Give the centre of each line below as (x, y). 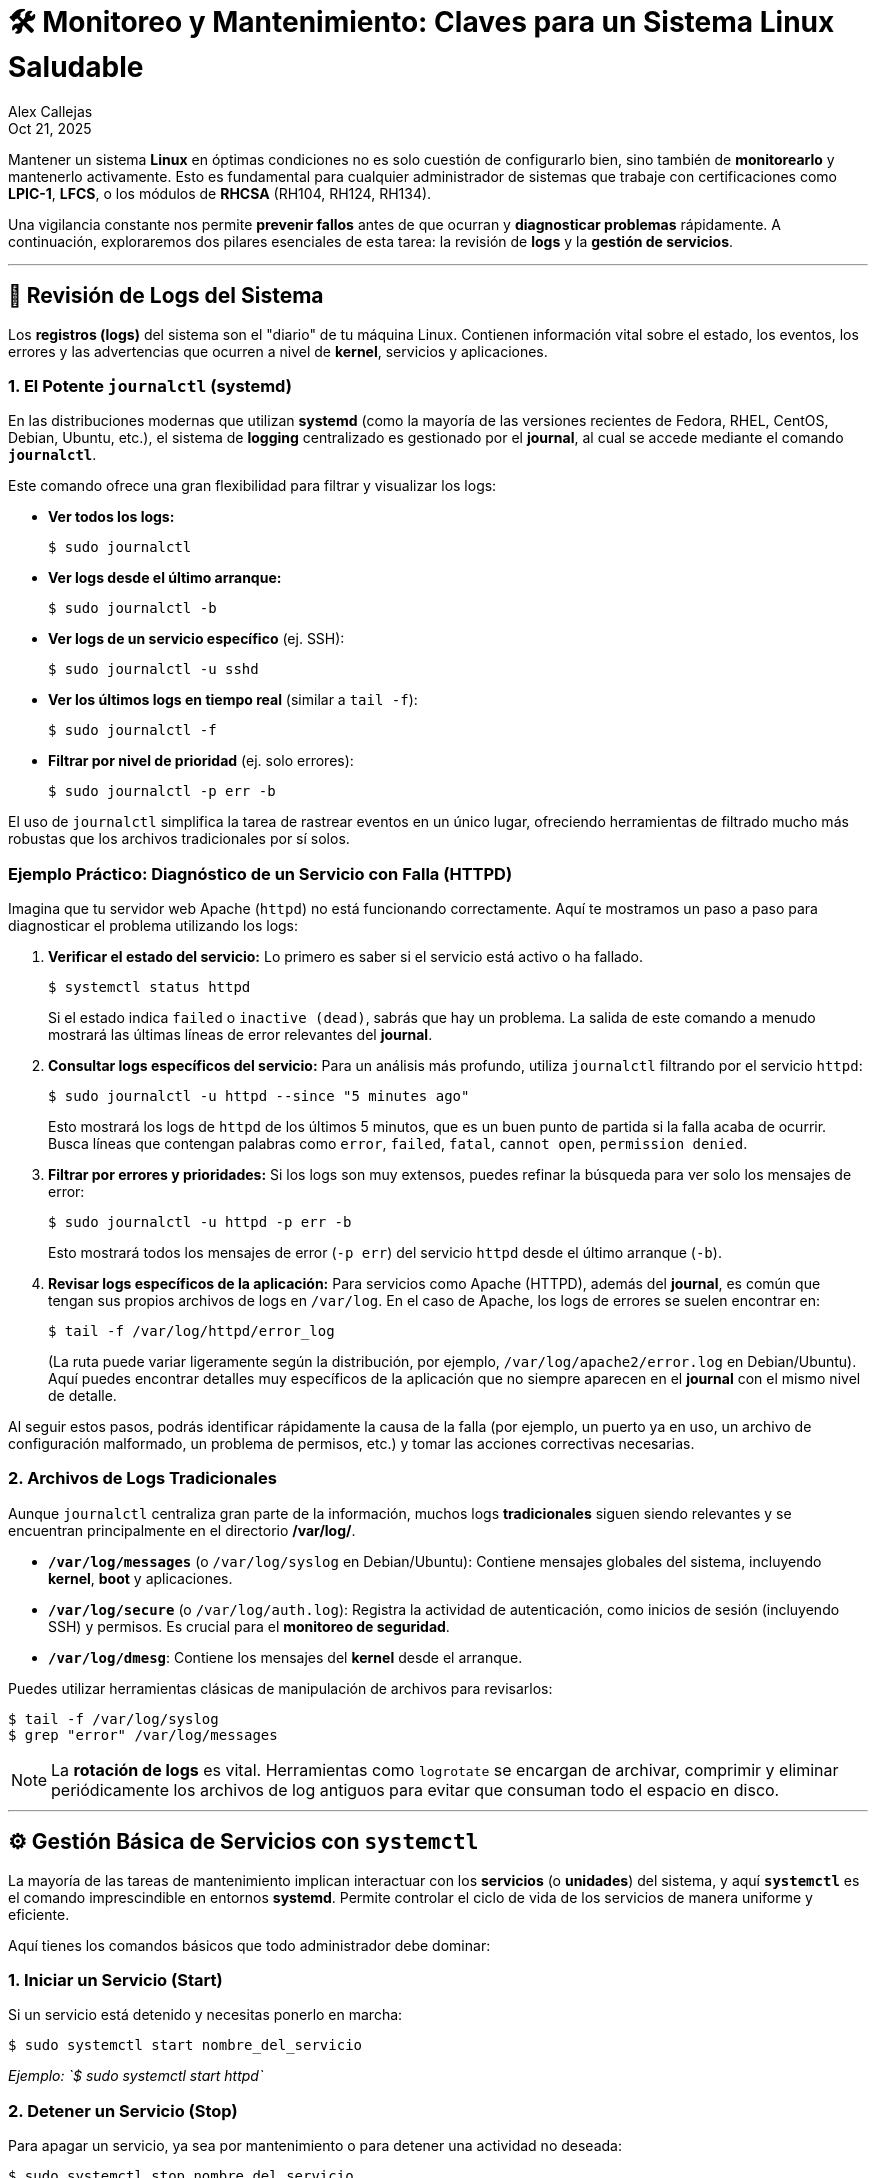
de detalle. (82, 1396)
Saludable (76, 67)
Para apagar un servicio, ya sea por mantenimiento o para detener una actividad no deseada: (315, 2146)
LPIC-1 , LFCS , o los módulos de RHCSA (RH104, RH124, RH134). (220, 193)
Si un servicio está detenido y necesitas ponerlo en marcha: (205, 2015)
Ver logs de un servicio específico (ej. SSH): (196, 639)
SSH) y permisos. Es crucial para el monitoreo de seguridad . (249, 1626)
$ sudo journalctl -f (132, 730)
